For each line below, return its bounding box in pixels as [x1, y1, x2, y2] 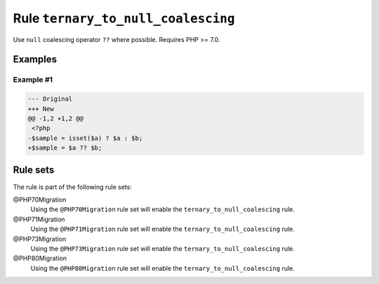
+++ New [27, 105, 54, 113]
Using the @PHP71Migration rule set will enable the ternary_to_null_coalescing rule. [30, 225, 295, 234]
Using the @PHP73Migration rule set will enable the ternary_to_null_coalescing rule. [30, 244, 295, 253]
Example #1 [13, 75, 53, 85]
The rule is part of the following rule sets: [13, 183, 133, 191]
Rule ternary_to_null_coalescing [13, 10, 235, 26]
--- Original [27, 95, 73, 103]
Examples [13, 53, 58, 66]
